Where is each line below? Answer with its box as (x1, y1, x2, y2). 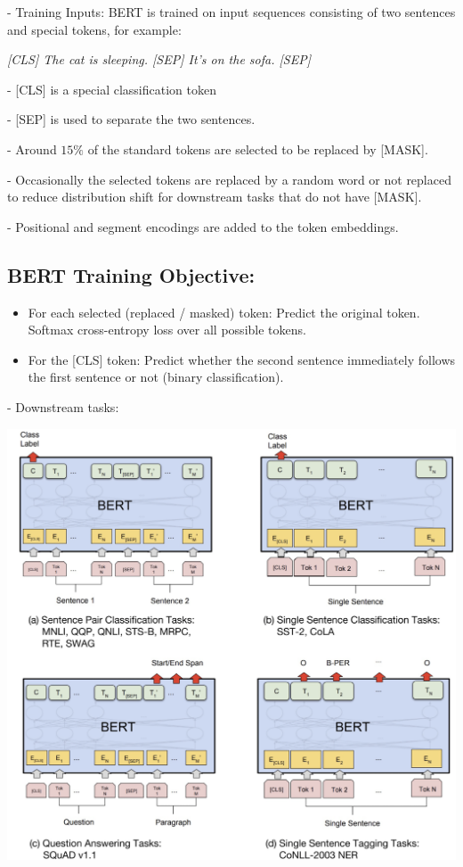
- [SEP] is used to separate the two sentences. (7, 110, 256, 128)
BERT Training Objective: (7, 260, 256, 288)
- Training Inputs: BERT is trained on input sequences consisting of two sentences (7, 3, 456, 21)
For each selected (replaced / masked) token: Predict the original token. (28, 302, 420, 321)
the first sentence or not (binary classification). (28, 367, 284, 386)
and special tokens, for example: (7, 20, 182, 38)
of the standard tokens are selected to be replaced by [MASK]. (87, 139, 428, 158)
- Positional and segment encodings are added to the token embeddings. (7, 217, 399, 235)
